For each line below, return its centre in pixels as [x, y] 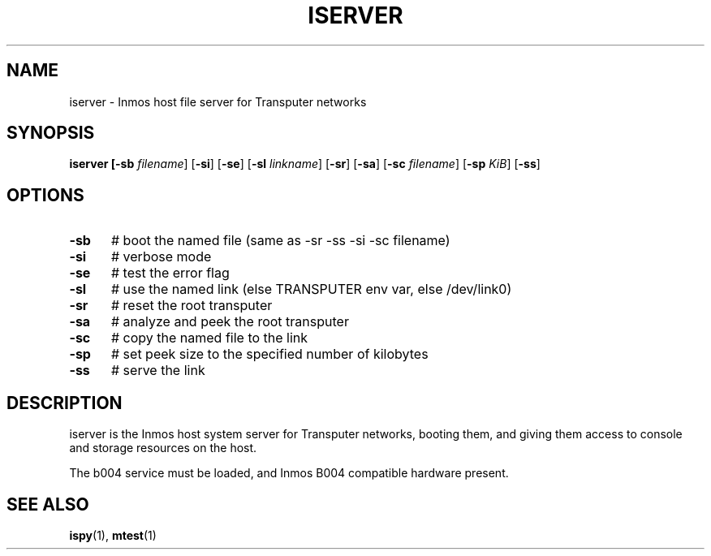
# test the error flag [170, 273]
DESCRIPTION [65, 403]
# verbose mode [161, 257]
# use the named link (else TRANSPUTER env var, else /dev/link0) [311, 289]
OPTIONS [45, 195]
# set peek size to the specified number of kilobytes [269, 354]
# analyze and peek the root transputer [230, 322]
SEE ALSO [48, 504]
